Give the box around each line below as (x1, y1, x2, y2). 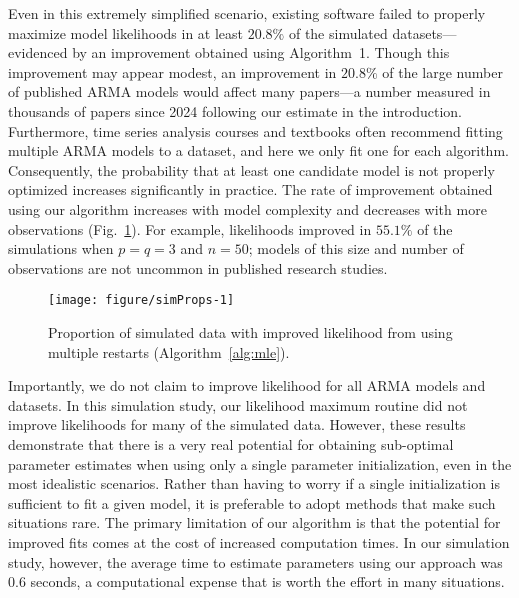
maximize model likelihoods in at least (8, 22, 244, 43)
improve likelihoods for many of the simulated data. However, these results (8, 414, 466, 435)
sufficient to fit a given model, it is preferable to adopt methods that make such (8, 492, 496, 513)
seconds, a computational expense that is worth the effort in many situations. (30, 571, 505, 592)
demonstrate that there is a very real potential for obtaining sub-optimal (8, 433, 454, 454)
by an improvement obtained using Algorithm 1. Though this (72, 42, 450, 63)
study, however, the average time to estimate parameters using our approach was (8, 551, 503, 572)
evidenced (8, 42, 68, 63)
